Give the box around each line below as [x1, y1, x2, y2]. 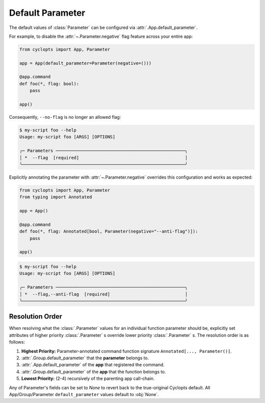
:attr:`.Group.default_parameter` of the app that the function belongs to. [21, 369, 166, 375]
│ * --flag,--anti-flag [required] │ [19, 291, 188, 297]
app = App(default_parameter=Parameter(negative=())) [19, 60, 152, 66]
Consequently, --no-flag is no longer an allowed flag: [9, 114, 121, 120]
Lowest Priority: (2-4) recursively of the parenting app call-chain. [21, 376, 155, 381]
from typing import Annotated [19, 194, 92, 200]
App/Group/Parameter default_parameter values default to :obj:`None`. [9, 392, 159, 397]
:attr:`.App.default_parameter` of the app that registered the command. [21, 362, 165, 368]
